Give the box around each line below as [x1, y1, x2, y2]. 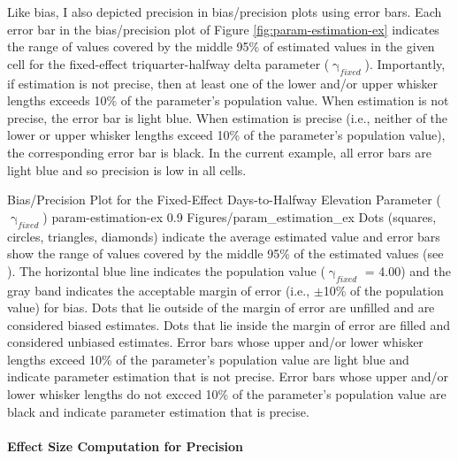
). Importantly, [364, 54, 446, 73]
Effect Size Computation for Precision [7, 436, 244, 455]
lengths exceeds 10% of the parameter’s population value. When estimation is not [7, 91, 449, 110]
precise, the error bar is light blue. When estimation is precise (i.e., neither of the [7, 108, 448, 127]
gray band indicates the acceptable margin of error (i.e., [7, 280, 310, 299]
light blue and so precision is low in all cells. [7, 160, 247, 179]
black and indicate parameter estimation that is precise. [7, 402, 309, 420]
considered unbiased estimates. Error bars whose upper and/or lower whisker [7, 333, 424, 351]
